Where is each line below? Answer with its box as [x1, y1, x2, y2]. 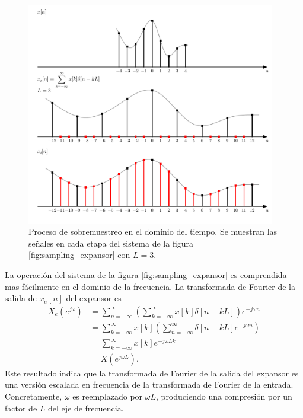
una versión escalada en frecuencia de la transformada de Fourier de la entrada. [5, 378, 294, 391]
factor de [5, 401, 37, 414]
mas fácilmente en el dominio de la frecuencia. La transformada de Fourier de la [5, 280, 295, 292]
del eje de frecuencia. [47, 401, 124, 414]
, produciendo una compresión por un [156, 390, 292, 403]
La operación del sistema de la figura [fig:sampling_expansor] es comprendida [5, 269, 287, 281]
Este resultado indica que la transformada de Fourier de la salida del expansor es [5, 366, 299, 379]
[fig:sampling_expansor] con [28, 248, 130, 261]
